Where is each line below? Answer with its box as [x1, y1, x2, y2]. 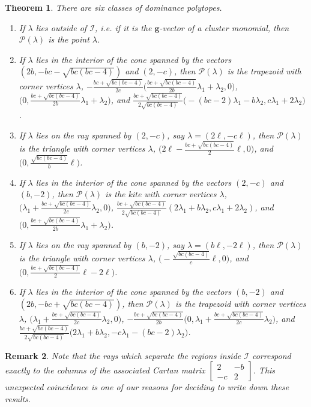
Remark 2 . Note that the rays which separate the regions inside [5, 349, 241, 361]
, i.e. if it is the [94, 21, 152, 34]
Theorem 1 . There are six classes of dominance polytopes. [5, 1, 222, 13]
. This [253, 364, 276, 376]
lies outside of [35, 21, 87, 34]
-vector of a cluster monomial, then [159, 21, 289, 34]
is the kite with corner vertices [105, 188, 217, 200]
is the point [48, 33, 89, 46]
